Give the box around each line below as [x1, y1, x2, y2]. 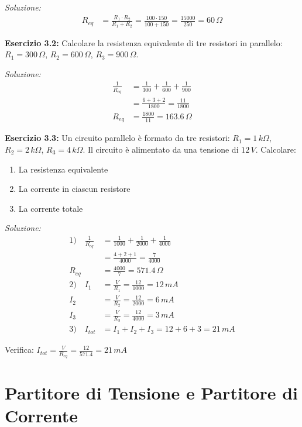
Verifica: [5, 343, 34, 356]
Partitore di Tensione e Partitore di [5, 380, 298, 404]
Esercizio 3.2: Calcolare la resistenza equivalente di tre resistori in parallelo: [5, 36, 283, 49]
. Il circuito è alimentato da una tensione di [83, 143, 239, 155]
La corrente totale [18, 202, 83, 214]
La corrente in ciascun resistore [18, 182, 131, 195]
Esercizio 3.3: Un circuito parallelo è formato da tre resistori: [5, 132, 230, 144]
